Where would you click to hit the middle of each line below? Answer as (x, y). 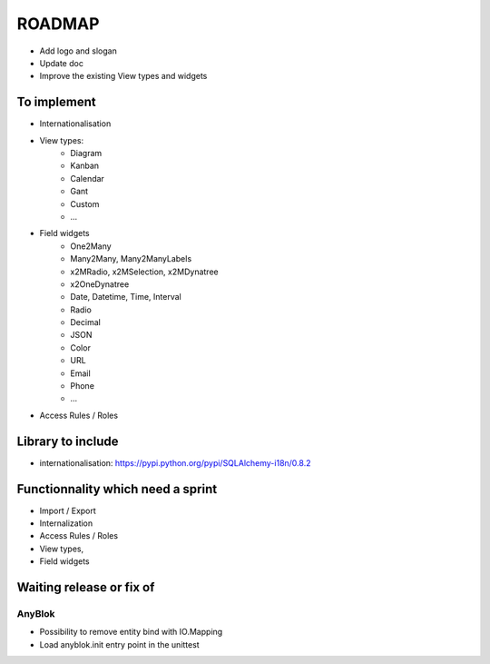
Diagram (86, 154)
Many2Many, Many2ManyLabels (131, 259)
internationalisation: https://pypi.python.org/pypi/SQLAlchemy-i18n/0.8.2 (175, 462)
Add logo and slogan (78, 51)
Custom (85, 203)
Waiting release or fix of (86, 587)
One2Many (91, 246)
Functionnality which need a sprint (117, 489)
